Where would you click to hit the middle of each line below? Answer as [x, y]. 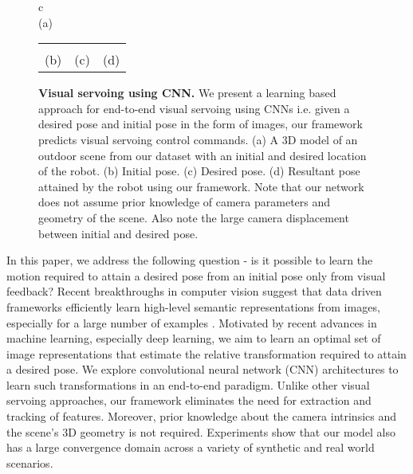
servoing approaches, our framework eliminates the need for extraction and [189, 400]
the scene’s [33, 431]
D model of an [323, 139]
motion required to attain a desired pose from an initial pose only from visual [196, 275]
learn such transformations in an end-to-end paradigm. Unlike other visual [188, 384]
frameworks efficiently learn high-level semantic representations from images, [193, 306]
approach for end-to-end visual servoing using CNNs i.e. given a [194, 108]
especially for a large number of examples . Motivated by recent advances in [192, 322]
